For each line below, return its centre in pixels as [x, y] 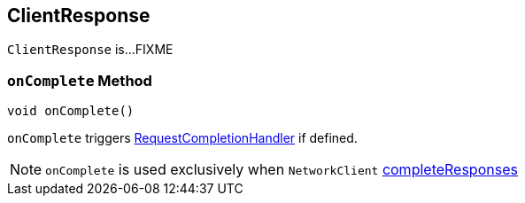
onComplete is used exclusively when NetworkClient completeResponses [282, 170]
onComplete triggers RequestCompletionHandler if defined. [182, 138]
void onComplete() [71, 111]
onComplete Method [80, 80]
